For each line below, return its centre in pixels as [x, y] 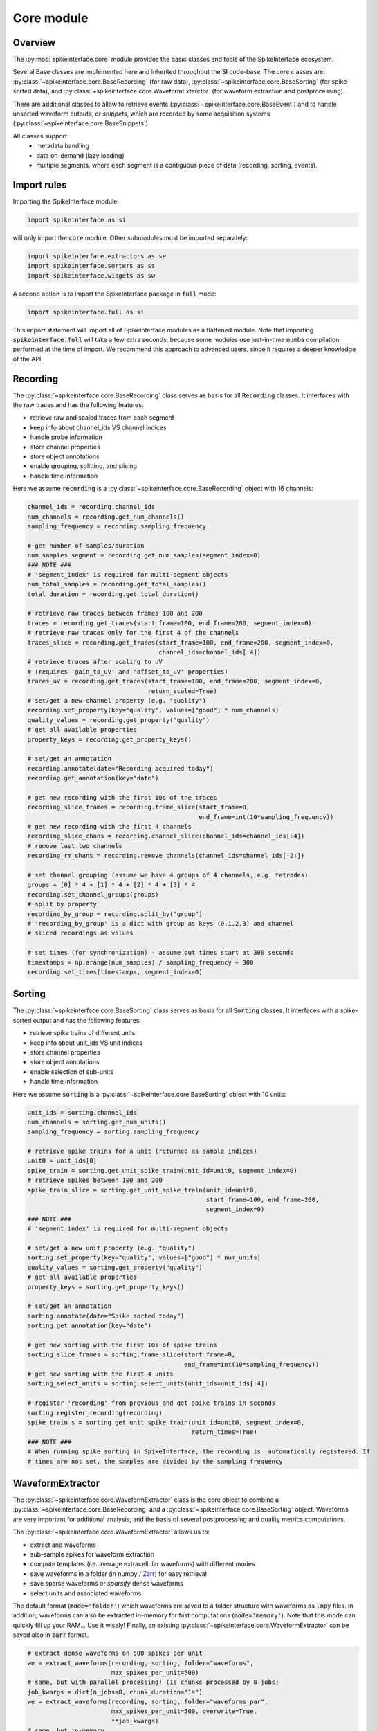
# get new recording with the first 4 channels [109, 827]
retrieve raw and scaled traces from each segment [102, 418]
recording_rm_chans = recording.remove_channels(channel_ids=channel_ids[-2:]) [166, 856]
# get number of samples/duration [86, 546]
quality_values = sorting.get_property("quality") [115, 1267]
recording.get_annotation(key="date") [93, 778]
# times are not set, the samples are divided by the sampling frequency [155, 1461]
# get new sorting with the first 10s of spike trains [122, 1345]
